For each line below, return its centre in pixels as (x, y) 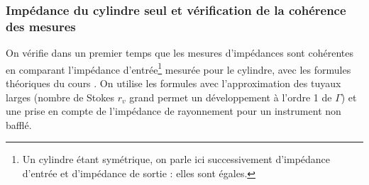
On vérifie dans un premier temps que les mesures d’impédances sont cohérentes (180, 53)
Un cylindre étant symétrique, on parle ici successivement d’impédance (176, 159)
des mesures (41, 26)
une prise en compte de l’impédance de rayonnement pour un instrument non (174, 111)
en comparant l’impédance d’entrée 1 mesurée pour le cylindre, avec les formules (178, 68)
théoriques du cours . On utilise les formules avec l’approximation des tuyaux (174, 83)
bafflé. (19, 124)
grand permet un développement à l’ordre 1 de (231, 97)
